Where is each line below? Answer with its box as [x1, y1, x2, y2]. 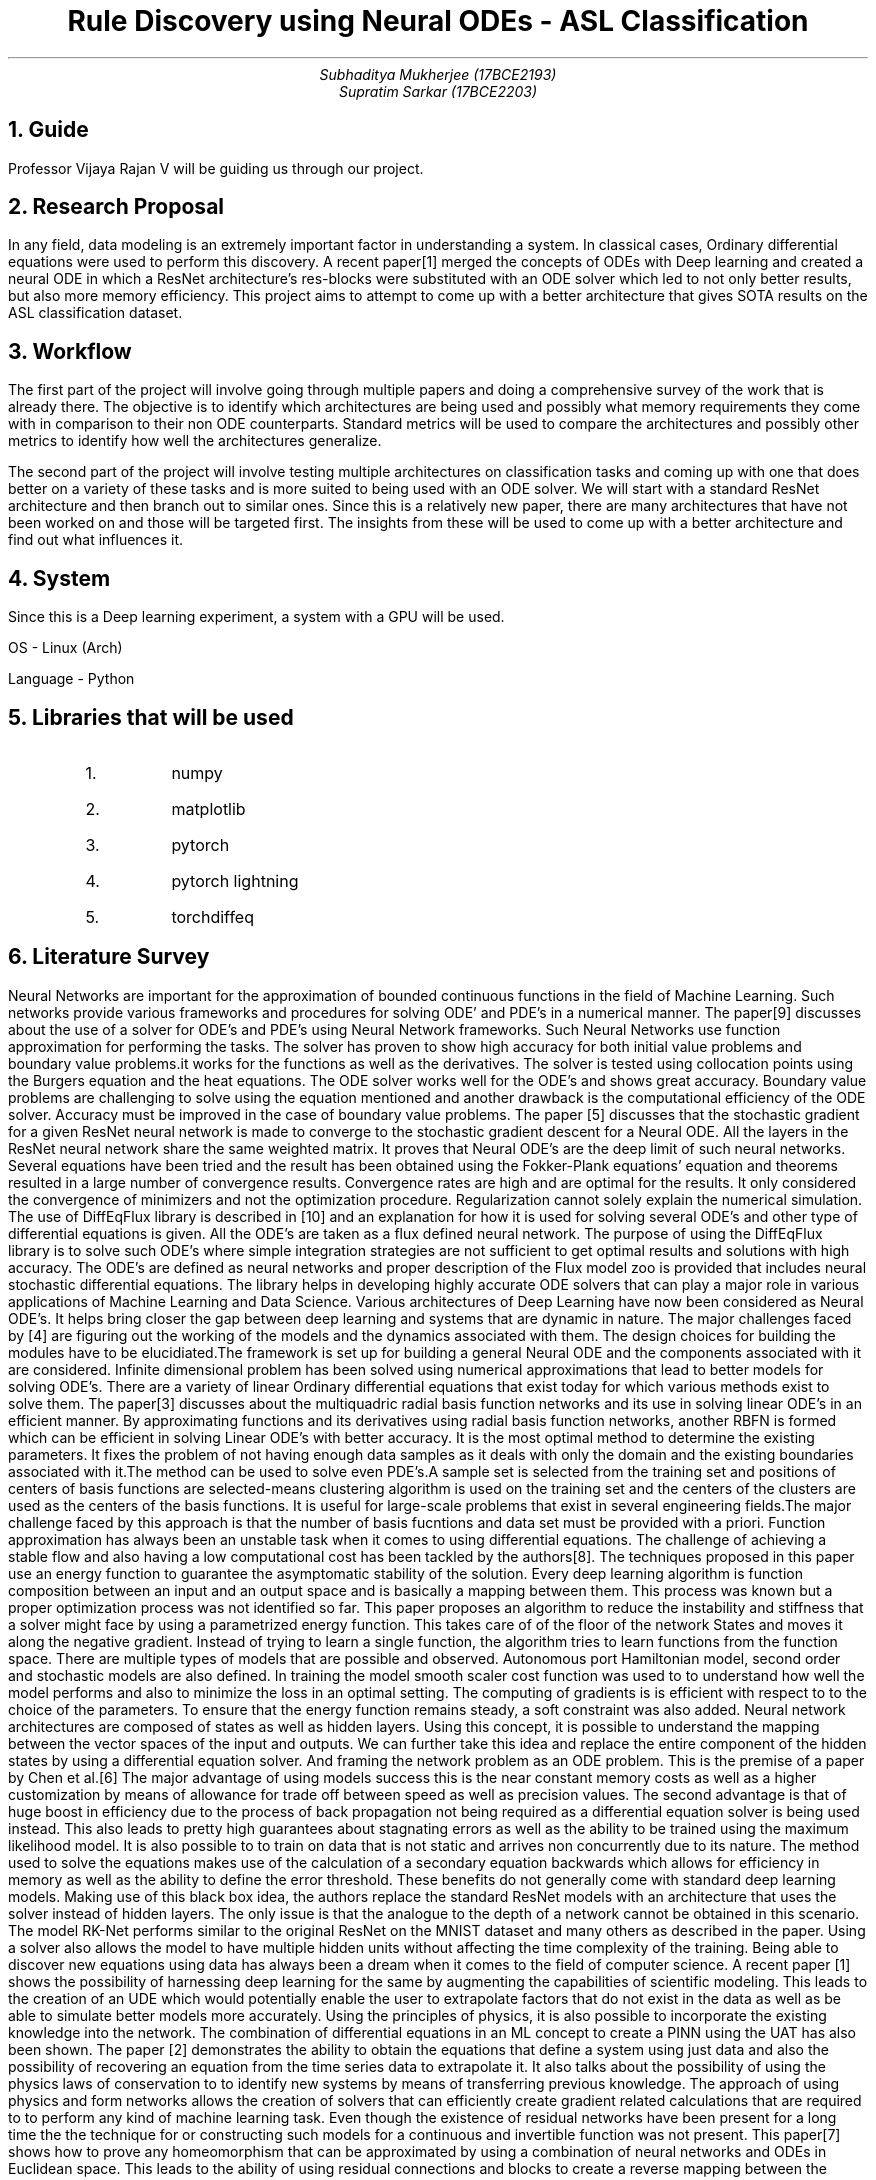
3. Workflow [8, 338, 132, 364]
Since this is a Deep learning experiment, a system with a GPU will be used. [8, 608, 505, 626]
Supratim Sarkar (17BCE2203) [338, 82, 538, 100]
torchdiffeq [171, 906, 254, 927]
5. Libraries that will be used [8, 704, 294, 730]
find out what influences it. [8, 531, 184, 549]
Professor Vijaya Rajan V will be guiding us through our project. [8, 159, 424, 177]
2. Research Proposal [8, 194, 225, 220]
